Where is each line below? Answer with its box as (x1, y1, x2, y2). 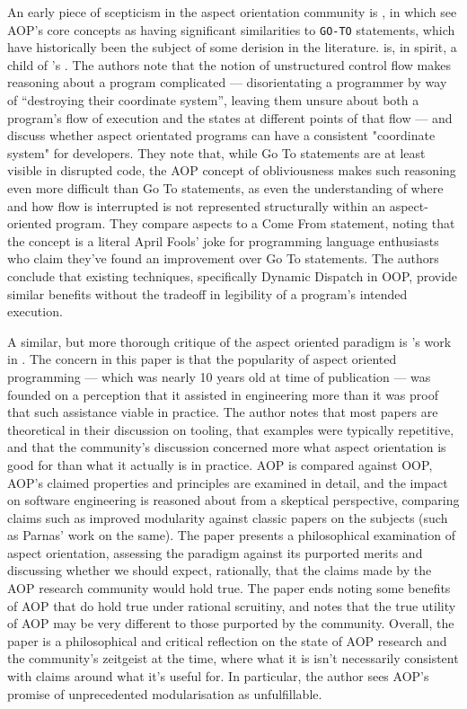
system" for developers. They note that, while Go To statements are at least (7, 143, 426, 162)
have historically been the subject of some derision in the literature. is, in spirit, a (7, 38, 457, 57)
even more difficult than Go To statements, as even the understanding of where (7, 179, 444, 197)
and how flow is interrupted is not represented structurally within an (7, 196, 385, 215)
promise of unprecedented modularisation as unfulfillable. (7, 684, 322, 703)
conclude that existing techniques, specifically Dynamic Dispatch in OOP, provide (7, 266, 458, 285)
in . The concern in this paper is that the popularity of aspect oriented (7, 350, 397, 368)
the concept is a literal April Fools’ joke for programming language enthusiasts (7, 231, 439, 250)
